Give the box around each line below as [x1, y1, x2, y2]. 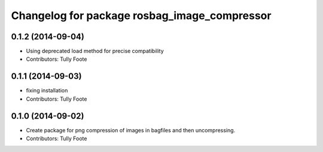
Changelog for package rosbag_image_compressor [11, 9, 272, 22]
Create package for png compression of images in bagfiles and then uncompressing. [26, 126, 236, 134]
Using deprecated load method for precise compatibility [26, 48, 164, 55]
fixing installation [26, 87, 68, 94]
